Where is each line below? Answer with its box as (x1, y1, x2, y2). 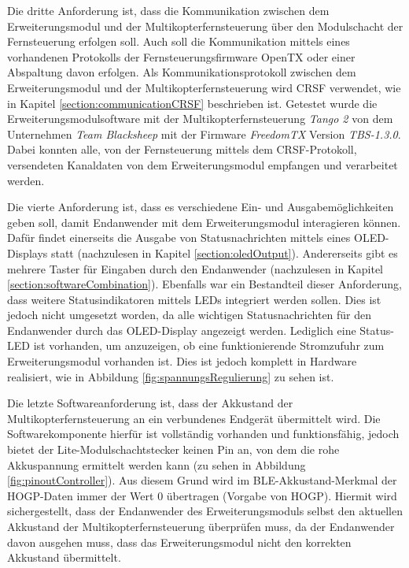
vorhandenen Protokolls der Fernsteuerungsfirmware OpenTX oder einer (7, 48, 356, 65)
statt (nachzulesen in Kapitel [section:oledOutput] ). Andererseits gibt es (50, 244, 398, 261)
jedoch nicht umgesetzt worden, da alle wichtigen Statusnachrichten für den (7, 306, 372, 323)
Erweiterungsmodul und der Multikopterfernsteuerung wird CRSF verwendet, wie (7, 79, 401, 95)
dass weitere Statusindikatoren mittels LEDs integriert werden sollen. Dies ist (7, 291, 381, 307)
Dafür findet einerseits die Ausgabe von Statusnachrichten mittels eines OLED (7, 229, 385, 246)
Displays (7, 244, 48, 261)
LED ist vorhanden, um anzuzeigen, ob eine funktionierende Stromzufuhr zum (7, 337, 385, 354)
